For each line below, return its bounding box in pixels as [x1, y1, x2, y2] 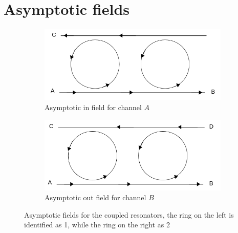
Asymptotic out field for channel [45, 192, 146, 203]
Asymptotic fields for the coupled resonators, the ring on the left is [24, 209, 234, 220]
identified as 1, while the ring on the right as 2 [24, 219, 170, 230]
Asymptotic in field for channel [45, 102, 142, 113]
